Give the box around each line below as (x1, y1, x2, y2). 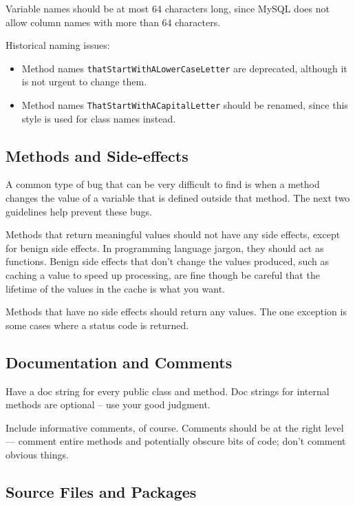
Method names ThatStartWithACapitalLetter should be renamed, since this (21, 98, 348, 112)
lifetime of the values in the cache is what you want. (6, 281, 226, 295)
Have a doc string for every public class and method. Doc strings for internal (6, 383, 330, 398)
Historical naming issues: (6, 38, 110, 52)
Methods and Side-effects (6, 145, 189, 166)
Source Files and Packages (6, 481, 197, 502)
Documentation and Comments (6, 351, 233, 372)
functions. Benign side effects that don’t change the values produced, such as (6, 254, 330, 268)
